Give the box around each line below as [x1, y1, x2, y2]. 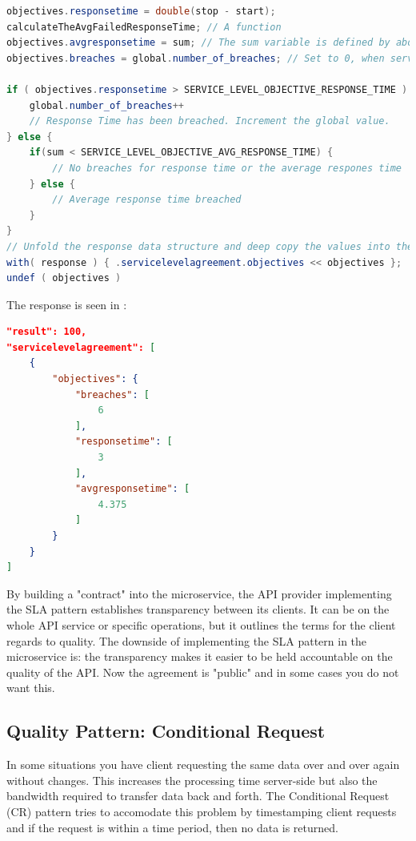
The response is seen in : [6, 296, 127, 312]
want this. [6, 679, 55, 696]
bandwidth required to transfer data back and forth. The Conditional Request [6, 787, 390, 804]
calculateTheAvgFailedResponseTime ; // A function [6, 21, 282, 33]
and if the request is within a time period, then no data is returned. [6, 819, 338, 835]
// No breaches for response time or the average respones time [52, 162, 402, 174]
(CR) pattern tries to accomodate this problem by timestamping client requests [6, 803, 397, 819]
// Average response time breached [52, 194, 242, 206]
